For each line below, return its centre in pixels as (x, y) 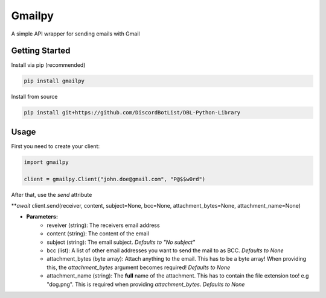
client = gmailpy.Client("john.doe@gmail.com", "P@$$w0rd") (115, 179)
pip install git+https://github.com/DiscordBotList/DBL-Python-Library (132, 113)
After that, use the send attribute (52, 194)
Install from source (34, 97)
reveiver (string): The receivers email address (103, 225)
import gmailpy (46, 162)
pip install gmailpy (54, 81)
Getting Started (41, 51)
